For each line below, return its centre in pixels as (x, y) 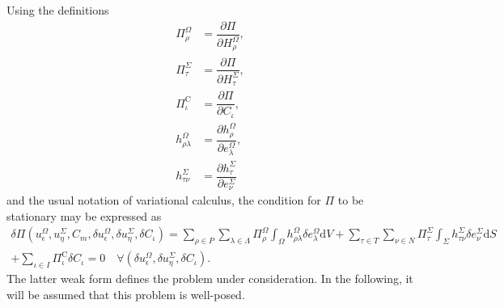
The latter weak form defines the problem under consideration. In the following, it (210, 278)
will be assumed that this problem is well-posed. (126, 294)
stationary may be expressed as (84, 215)
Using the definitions (58, 10)
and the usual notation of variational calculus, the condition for (164, 200)
